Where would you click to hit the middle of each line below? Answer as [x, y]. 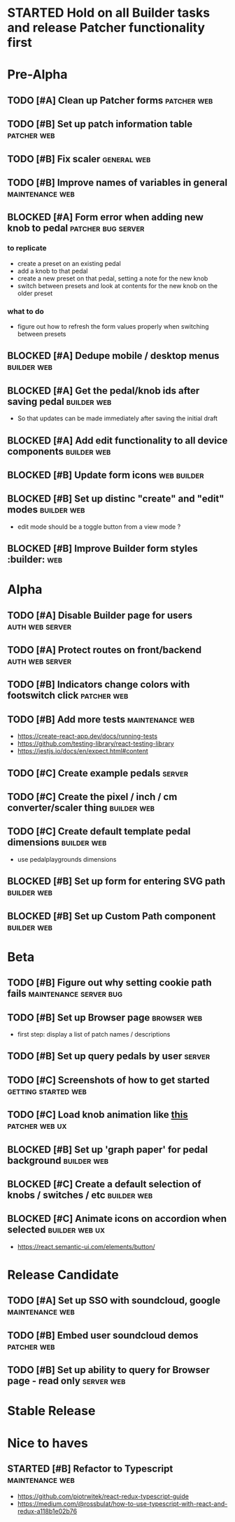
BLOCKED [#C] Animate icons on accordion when [117, 1219]
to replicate [27, 248]
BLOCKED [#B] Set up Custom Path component [112, 916]
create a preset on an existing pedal [69, 263]
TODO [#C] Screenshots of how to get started [108, 1080]
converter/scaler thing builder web [81, 808]
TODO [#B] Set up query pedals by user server [109, 1057]
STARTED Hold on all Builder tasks [109, 13]
